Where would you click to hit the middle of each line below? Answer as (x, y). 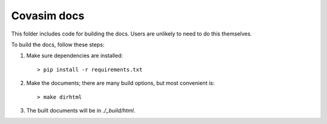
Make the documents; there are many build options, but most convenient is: (121, 83)
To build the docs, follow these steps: (58, 45)
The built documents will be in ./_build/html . (81, 110)
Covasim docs (48, 16)
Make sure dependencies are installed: (75, 56)
